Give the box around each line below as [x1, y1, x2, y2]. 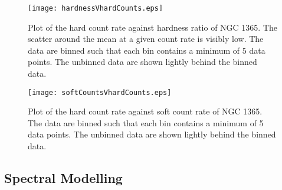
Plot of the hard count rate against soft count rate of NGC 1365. [28, 105, 263, 117]
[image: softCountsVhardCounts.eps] [28, 88, 172, 97]
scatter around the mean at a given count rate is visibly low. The [28, 32, 264, 45]
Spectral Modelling [4, 169, 123, 187]
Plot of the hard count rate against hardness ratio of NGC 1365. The [28, 21, 278, 33]
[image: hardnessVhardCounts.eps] [28, 4, 163, 12]
